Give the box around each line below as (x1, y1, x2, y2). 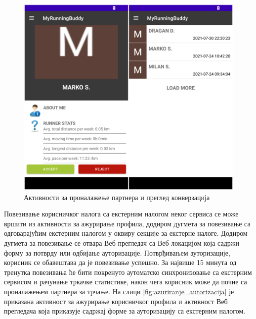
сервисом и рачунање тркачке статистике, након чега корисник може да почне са (4, 276, 247, 287)
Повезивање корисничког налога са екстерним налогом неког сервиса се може (4, 209, 239, 219)
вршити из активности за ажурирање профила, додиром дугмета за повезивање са (4, 218, 251, 228)
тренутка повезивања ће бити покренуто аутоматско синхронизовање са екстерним (4, 266, 252, 277)
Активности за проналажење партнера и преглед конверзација (24, 192, 210, 202)
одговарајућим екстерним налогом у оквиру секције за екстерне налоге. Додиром (4, 228, 248, 238)
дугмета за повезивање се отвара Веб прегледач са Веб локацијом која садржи (4, 237, 239, 248)
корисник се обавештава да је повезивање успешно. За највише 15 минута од (4, 257, 237, 267)
